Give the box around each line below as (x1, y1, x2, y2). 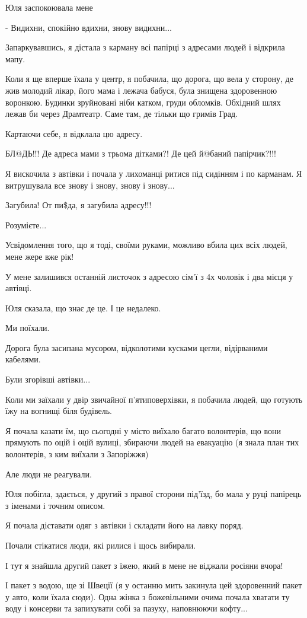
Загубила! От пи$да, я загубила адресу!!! (5, 199, 152, 211)
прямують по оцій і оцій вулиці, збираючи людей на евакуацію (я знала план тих (5, 436, 299, 448)
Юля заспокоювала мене (5, 1, 93, 13)
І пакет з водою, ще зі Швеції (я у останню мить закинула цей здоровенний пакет (5, 579, 302, 591)
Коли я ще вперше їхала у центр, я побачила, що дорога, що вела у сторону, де (5, 72, 293, 85)
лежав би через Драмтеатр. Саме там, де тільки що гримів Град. (5, 107, 238, 120)
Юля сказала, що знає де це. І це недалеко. (5, 301, 161, 314)
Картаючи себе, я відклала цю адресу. (5, 127, 143, 139)
